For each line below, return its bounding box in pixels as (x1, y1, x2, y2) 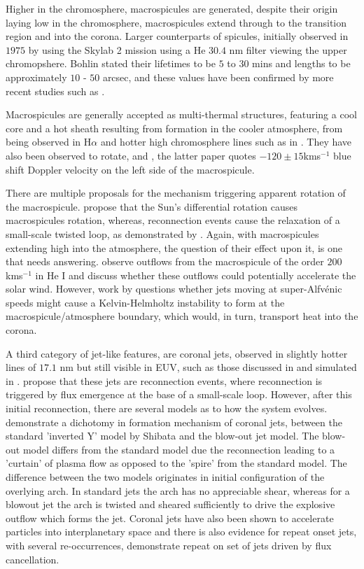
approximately (6, 69, 67, 84)
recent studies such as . (6, 83, 105, 98)
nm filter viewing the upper (229, 42, 347, 57)
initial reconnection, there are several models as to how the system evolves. (6, 401, 328, 416)
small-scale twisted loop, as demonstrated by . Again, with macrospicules (6, 226, 319, 241)
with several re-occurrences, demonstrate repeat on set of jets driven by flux (6, 538, 332, 552)
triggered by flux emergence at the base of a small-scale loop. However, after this (6, 387, 352, 402)
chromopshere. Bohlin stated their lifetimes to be (6, 56, 216, 71)
